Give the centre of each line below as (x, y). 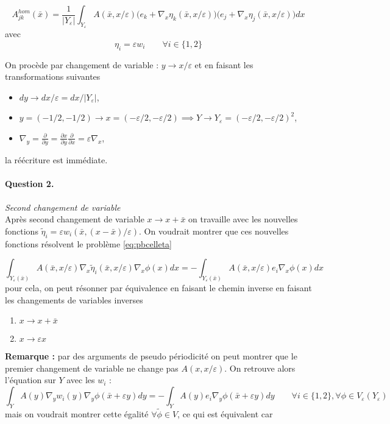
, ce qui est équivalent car (225, 414)
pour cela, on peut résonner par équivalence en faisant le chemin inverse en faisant (158, 288)
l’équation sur (30, 380)
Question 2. (30, 184)
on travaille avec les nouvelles (243, 219)
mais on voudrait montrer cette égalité (77, 414)
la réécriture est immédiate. (56, 160)
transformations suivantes (53, 76)
